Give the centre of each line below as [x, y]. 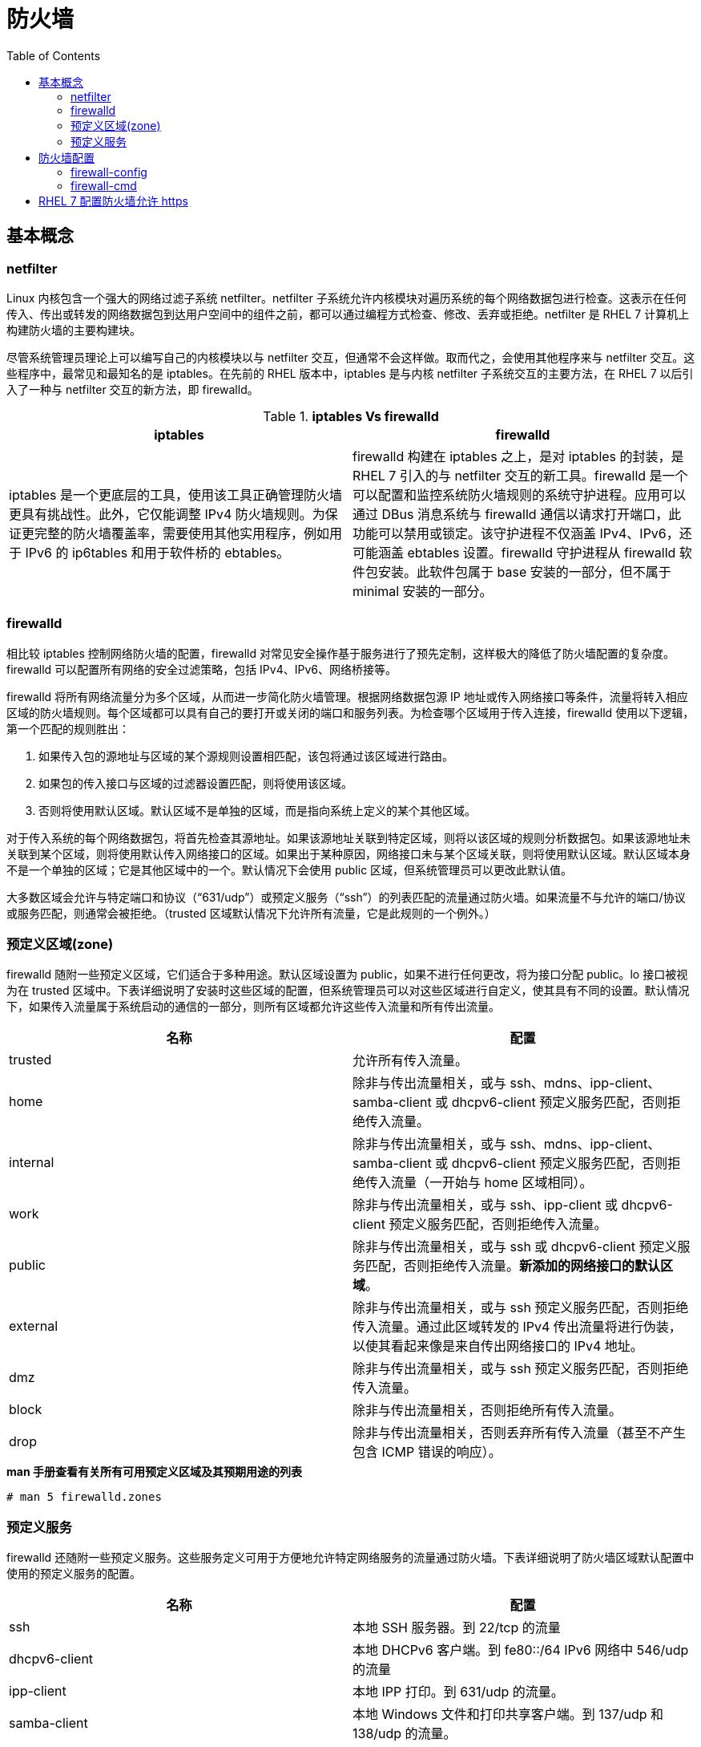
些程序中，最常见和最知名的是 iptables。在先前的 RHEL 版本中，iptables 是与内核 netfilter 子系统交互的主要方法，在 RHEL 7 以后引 [350, 373]
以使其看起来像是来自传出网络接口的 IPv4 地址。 [498, 1346]
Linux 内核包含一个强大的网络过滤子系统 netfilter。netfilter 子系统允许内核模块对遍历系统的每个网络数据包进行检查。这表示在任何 [346, 298]
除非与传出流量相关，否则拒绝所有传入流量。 [487, 1411]
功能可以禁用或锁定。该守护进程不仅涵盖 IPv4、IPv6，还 [522, 533]
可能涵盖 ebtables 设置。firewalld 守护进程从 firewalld [514, 552]
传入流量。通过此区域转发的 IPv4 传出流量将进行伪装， [517, 1327]
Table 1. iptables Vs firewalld [351, 416]
